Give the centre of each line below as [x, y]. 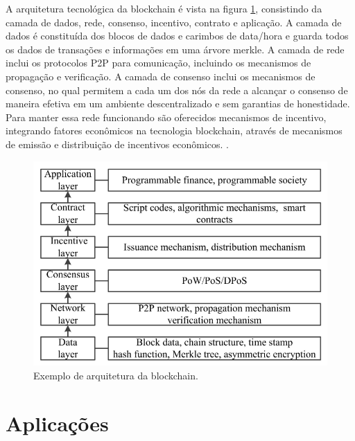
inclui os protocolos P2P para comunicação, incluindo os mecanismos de [158, 63]
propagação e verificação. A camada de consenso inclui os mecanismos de [161, 76]
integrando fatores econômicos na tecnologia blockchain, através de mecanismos [174, 130]
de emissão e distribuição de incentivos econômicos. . [117, 144]
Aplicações [57, 423]
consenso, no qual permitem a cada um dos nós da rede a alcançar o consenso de [177, 90]
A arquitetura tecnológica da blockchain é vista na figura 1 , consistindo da [164, 8]
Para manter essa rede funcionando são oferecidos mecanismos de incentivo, [166, 117]
